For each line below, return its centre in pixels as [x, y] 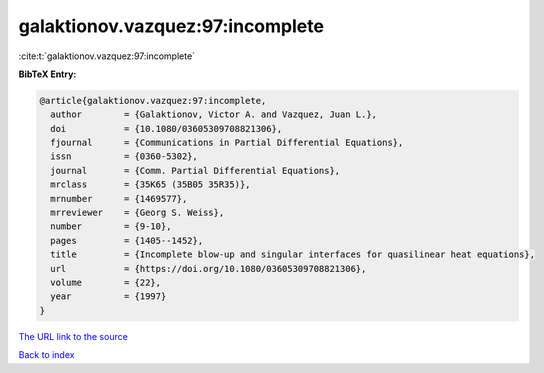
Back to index [46, 355]
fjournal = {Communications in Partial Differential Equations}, [227, 143]
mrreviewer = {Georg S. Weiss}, [137, 213]
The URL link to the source [73, 336]
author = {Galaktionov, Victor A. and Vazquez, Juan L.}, [214, 114]
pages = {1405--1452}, [127, 240]
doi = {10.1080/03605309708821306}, [166, 128]
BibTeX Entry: [47, 74]
